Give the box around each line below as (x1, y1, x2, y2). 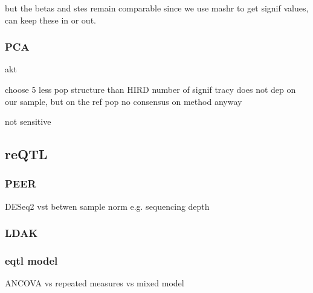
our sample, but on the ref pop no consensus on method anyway (5, 95, 242, 107)
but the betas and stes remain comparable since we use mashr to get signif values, (5, 2, 309, 14)
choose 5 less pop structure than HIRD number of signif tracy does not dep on (5, 83, 296, 95)
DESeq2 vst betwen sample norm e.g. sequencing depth (5, 200, 210, 212)
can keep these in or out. (5, 13, 96, 26)
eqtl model (5, 253, 58, 268)
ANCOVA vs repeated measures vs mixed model (5, 277, 184, 289)
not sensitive (5, 115, 51, 128)
